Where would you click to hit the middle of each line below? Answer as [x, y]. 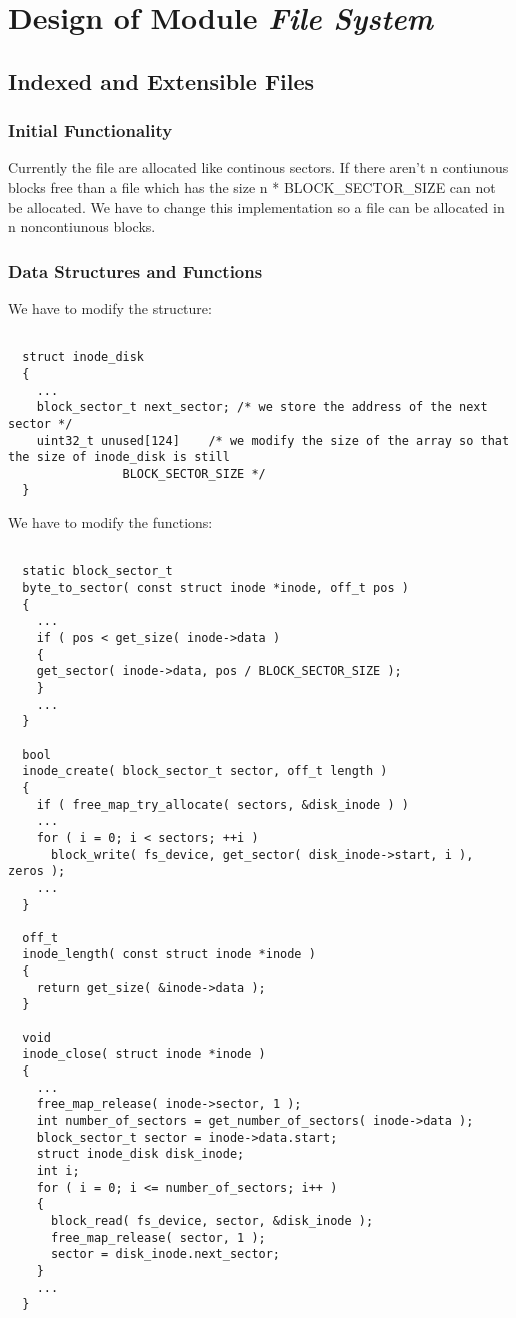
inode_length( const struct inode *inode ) [169, 954]
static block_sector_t [97, 571]
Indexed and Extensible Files [161, 80]
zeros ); [37, 871]
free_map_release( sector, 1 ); [158, 1237]
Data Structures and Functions [135, 270]
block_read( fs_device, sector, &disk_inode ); [212, 1220]
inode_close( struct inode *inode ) [144, 1054]
